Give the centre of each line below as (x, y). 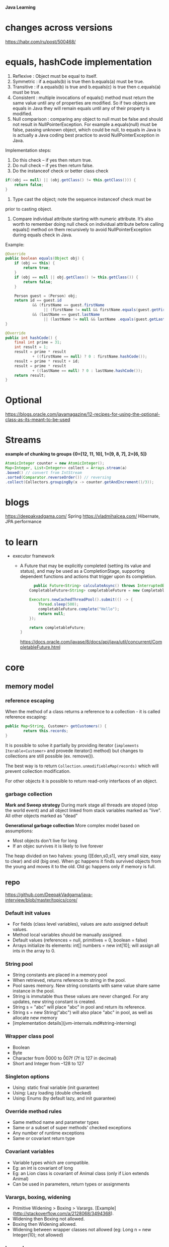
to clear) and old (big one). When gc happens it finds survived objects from (83, 861)
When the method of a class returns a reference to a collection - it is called (83, 712)
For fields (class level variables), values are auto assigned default (80, 924)
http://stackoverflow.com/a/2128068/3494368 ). (64, 1213)
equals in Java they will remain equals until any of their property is (81, 108)
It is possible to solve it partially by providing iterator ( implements (72, 745)
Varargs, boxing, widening (38, 1197)
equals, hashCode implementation (78, 62)
